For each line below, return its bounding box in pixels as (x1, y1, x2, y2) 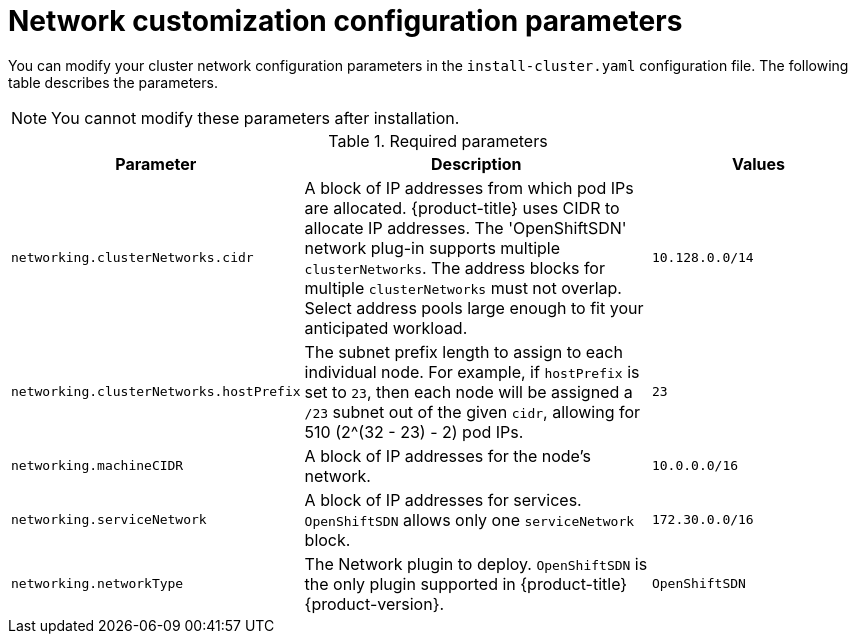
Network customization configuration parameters (8, 4, 683, 38)
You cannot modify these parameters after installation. (51, 107, 460, 128)
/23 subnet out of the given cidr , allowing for (304, 401, 641, 422)
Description (431, 153, 522, 174)
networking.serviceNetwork (11, 512, 207, 528)
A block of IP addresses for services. (304, 489, 582, 510)
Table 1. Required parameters (328, 130, 548, 151)
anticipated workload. (304, 317, 468, 338)
